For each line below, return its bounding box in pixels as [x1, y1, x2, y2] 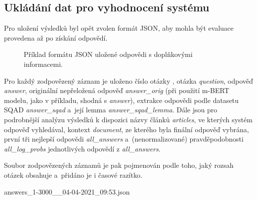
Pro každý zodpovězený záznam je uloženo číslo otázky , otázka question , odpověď [4, 75, 253, 86]
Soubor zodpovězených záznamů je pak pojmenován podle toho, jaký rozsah [4, 160, 234, 170]
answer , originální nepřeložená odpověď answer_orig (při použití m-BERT [4, 85, 229, 96]
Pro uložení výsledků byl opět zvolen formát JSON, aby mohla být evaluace [4, 23, 234, 33]
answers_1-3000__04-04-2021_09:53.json [4, 186, 130, 197]
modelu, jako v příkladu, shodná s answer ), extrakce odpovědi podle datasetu [4, 95, 239, 105]
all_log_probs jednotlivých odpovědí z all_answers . [4, 143, 161, 153]
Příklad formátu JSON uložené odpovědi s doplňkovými [24, 49, 193, 59]
